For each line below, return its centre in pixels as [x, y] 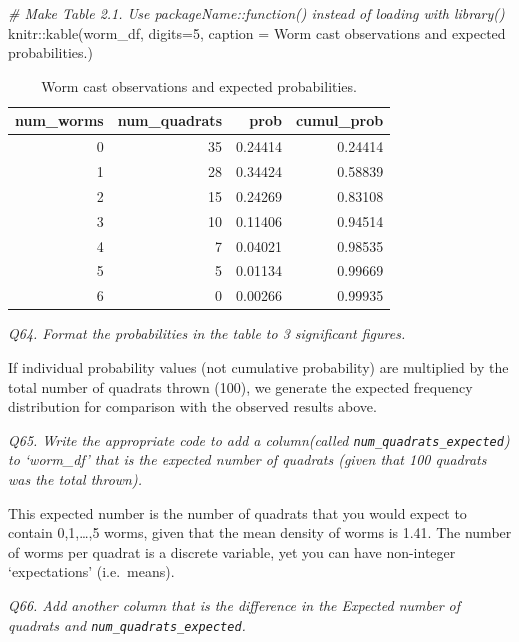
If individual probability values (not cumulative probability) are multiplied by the [258, 366]
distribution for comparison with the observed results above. [192, 406]
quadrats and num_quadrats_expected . [127, 624]
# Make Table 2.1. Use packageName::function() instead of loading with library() [256, 13]
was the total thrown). [75, 479]
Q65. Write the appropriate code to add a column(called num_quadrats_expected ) [259, 439]
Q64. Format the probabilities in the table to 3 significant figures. [207, 333]
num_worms [59, 120]
